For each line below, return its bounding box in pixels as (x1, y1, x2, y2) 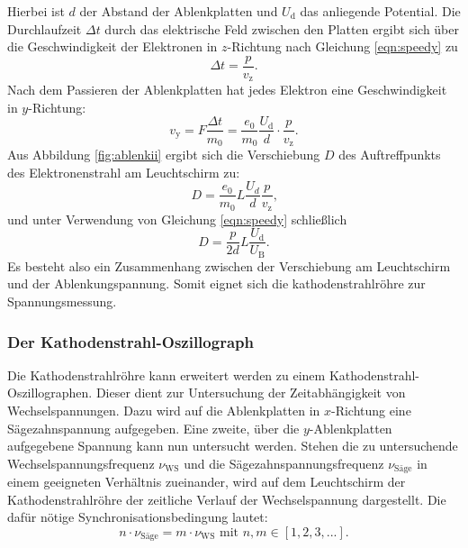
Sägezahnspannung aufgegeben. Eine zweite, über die (7, 418, 300, 437)
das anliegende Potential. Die (300, 2, 461, 20)
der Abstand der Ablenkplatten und (79, 2, 278, 20)
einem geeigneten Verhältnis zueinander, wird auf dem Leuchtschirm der (7, 472, 406, 491)
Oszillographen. (7, 383, 93, 402)
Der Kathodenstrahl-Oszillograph (7, 330, 254, 352)
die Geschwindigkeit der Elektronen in (7, 37, 218, 56)
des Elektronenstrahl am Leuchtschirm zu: (7, 162, 240, 181)
